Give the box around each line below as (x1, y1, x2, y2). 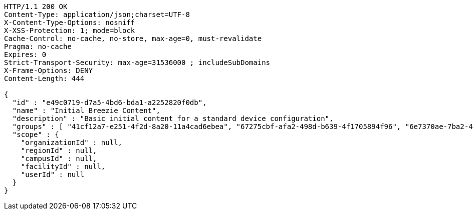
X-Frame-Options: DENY (4, 66, 93, 74)
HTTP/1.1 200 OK (4, 2, 68, 10)
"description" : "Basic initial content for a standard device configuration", (12, 114, 334, 122)
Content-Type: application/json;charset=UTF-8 (4, 10, 190, 18)
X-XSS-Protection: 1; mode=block (4, 26, 135, 34)
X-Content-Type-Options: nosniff (4, 18, 135, 26)
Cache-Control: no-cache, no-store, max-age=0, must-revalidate (4, 34, 262, 42)
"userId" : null (21, 170, 85, 178)
